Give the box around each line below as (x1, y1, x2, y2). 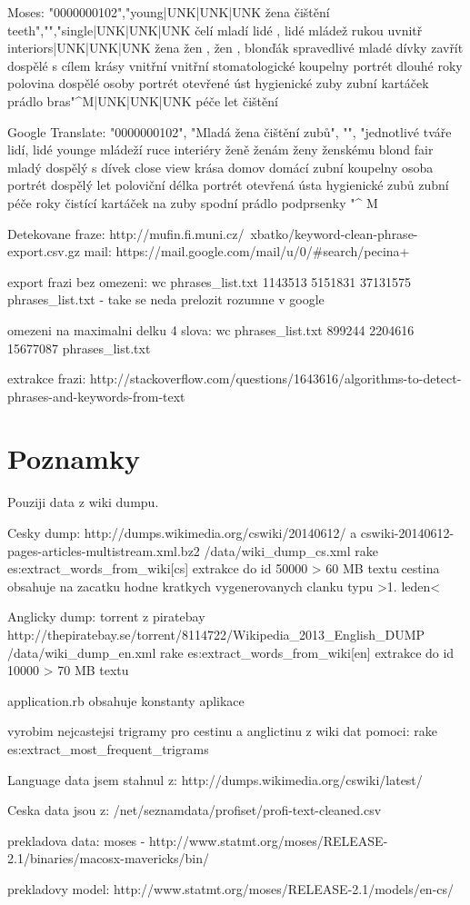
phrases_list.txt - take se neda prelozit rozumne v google (7, 290, 325, 309)
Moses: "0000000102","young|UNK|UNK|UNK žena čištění (7, 3, 330, 21)
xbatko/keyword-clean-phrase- (250, 224, 418, 243)
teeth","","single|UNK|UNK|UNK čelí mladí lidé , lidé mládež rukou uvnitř (7, 20, 423, 39)
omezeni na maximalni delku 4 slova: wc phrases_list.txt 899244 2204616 (7, 320, 415, 339)
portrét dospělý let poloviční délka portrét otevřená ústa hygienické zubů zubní (7, 175, 449, 194)
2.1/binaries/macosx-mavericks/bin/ (7, 849, 209, 868)
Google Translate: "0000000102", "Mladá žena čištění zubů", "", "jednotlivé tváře (7, 122, 452, 141)
